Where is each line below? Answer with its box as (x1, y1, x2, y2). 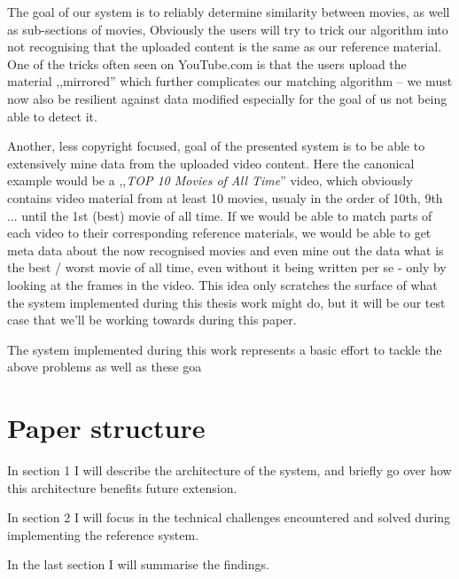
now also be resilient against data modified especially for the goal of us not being (7, 89, 447, 107)
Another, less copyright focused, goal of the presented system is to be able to (7, 137, 425, 155)
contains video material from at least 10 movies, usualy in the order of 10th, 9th (7, 188, 443, 207)
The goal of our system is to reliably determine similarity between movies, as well (7, 3, 450, 20)
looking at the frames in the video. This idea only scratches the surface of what (7, 275, 438, 293)
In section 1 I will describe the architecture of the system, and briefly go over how (7, 461, 452, 479)
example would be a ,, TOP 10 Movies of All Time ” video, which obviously (7, 171, 413, 190)
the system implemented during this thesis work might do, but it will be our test (7, 293, 446, 311)
